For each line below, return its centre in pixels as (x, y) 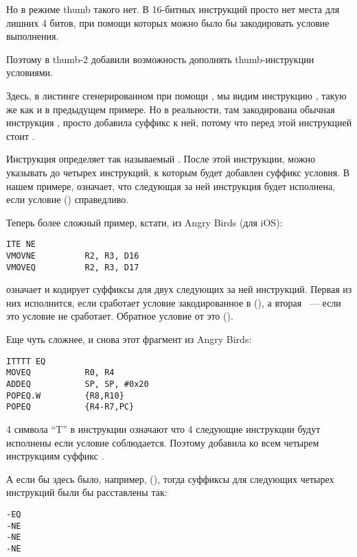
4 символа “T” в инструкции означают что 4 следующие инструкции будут (163, 428)
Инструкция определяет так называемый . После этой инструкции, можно (161, 159)
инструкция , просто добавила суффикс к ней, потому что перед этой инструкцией (179, 122)
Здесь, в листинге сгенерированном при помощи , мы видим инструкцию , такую (176, 95)
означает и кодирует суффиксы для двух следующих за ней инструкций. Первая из (179, 289)
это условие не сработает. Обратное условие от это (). (120, 316)
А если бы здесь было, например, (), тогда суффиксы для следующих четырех (170, 478)
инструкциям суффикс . (55, 456)
